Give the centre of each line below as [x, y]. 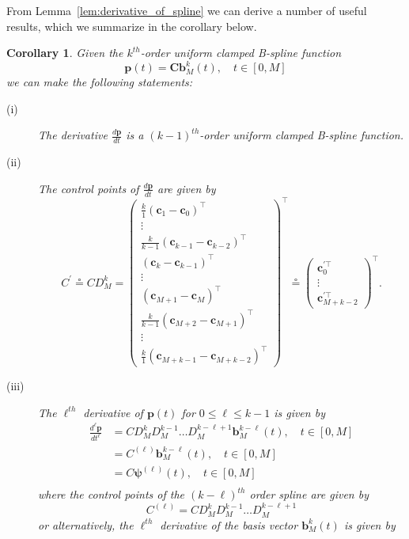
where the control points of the [111, 494]
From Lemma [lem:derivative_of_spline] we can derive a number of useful [187, 10]
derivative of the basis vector [229, 524]
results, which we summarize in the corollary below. [132, 26]
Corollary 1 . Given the [65, 53]
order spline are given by [309, 494]
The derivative [73, 135]
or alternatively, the [86, 524]
